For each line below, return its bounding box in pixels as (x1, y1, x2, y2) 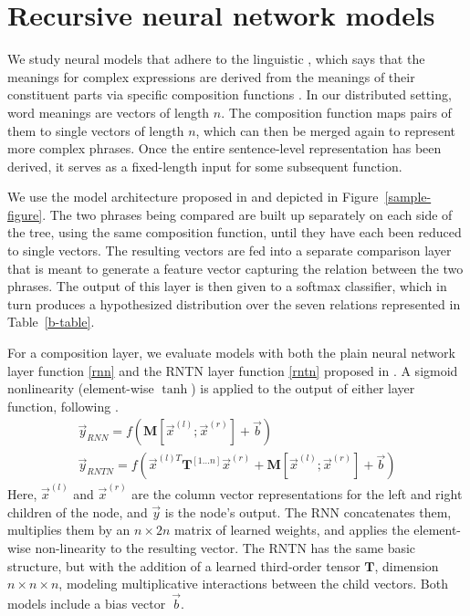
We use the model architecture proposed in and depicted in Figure (7, 187, 379, 206)
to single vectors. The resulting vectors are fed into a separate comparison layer (7, 241, 452, 260)
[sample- (384, 187, 432, 206)
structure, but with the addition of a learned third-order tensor (7, 556, 360, 575)
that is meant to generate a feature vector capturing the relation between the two (7, 258, 464, 277)
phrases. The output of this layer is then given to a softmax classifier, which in (7, 277, 447, 296)
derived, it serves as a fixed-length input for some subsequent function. (7, 156, 402, 175)
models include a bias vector (7, 593, 166, 612)
